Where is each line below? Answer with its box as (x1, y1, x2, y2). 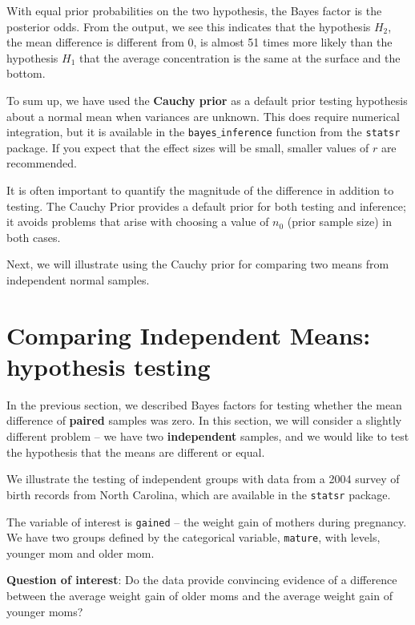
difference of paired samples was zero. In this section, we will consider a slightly (6, 412, 402, 429)
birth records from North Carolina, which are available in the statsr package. (6, 486, 391, 502)
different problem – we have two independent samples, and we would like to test (6, 428, 409, 445)
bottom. (6, 65, 46, 82)
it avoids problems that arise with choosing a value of (6, 213, 269, 230)
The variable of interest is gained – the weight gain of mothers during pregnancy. (6, 513, 407, 530)
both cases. (6, 228, 61, 245)
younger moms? (6, 603, 83, 619)
